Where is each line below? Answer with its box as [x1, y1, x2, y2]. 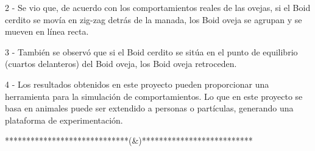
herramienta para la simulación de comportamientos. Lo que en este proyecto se [5, 90, 303, 102]
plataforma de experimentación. [5, 113, 123, 126]
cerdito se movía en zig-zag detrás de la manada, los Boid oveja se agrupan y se [5, 13, 302, 26]
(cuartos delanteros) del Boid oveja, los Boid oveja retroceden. [5, 57, 237, 70]
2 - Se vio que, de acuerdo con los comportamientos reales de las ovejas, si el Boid [5, 1, 311, 13]
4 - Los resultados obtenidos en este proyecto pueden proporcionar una [5, 77, 269, 90]
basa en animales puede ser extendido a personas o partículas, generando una [5, 102, 294, 114]
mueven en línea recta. [5, 25, 89, 38]
